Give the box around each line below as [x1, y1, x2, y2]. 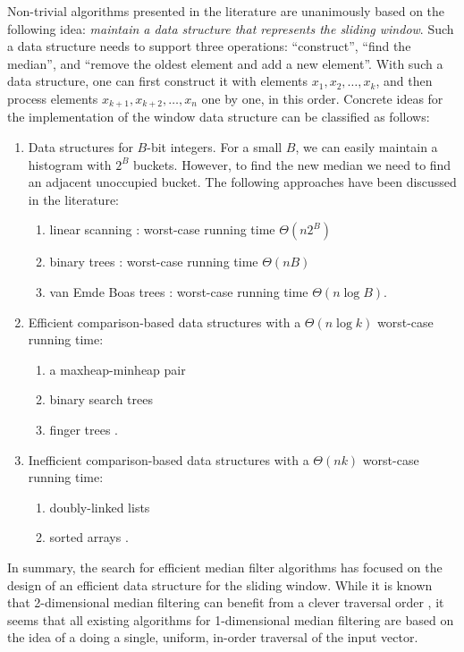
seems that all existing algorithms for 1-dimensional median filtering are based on [7, 610, 454, 629]
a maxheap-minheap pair [49, 360, 186, 378]
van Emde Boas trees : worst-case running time [49, 282, 308, 301]
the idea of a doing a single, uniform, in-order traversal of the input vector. [7, 628, 418, 647]
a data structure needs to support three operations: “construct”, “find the [7, 37, 411, 55]
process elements [7, 89, 98, 107]
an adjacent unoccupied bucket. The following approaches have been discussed [28, 173, 457, 191]
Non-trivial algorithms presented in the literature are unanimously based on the [7, 2, 445, 20]
